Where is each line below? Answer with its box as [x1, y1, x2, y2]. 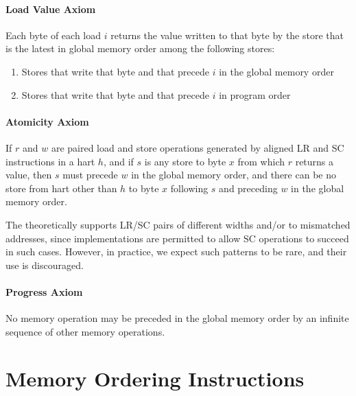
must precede [62, 167, 118, 182]
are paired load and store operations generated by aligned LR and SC [51, 140, 344, 154]
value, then [5, 167, 52, 182]
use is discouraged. [5, 257, 84, 272]
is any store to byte [144, 154, 226, 168]
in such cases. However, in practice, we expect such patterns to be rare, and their [5, 244, 347, 259]
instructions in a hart [5, 154, 95, 168]
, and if [103, 154, 134, 168]
